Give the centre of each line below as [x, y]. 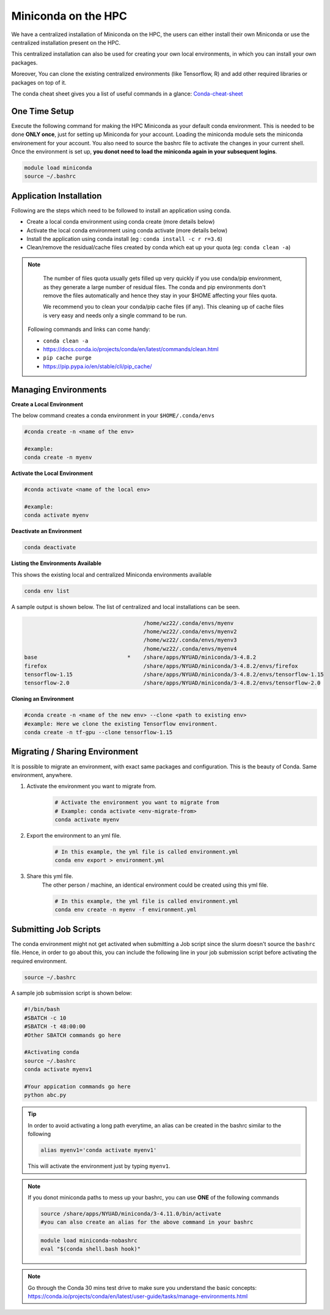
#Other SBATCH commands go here [73, 1035]
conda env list [47, 591]
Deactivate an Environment [46, 531]
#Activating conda [52, 1052]
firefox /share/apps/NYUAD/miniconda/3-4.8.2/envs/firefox [161, 666]
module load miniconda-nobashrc [89, 1240]
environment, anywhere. [42, 775]
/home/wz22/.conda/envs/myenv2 [190, 631]
